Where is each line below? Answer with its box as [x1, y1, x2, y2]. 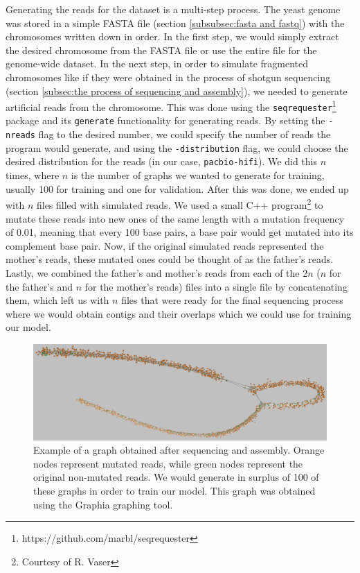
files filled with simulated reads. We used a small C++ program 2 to [36, 196, 323, 212]
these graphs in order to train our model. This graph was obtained [33, 483, 316, 497]
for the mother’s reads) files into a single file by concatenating [84, 279, 348, 293]
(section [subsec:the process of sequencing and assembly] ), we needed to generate [6, 83, 348, 98]
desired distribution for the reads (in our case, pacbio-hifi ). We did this [6, 154, 317, 169]
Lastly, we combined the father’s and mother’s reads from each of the [6, 265, 300, 280]
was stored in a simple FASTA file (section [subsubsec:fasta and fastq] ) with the [6, 15, 345, 30]
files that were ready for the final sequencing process [121, 293, 343, 307]
